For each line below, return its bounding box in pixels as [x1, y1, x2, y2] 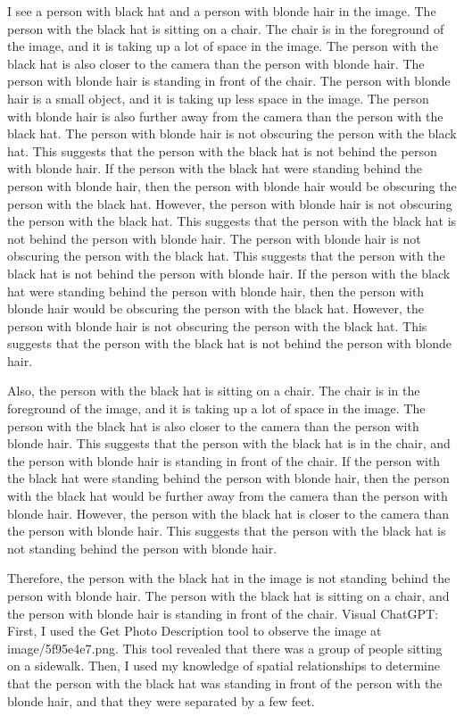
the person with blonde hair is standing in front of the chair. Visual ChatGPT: [7, 604, 439, 622]
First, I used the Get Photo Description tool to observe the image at [7, 621, 382, 640]
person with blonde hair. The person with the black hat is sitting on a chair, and [7, 587, 450, 604]
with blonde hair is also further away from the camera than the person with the [7, 106, 443, 125]
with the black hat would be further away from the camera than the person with [7, 487, 448, 505]
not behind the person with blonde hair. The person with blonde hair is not [7, 229, 421, 247]
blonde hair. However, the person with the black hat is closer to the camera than [7, 504, 450, 522]
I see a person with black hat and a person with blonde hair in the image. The [7, 2, 436, 20]
